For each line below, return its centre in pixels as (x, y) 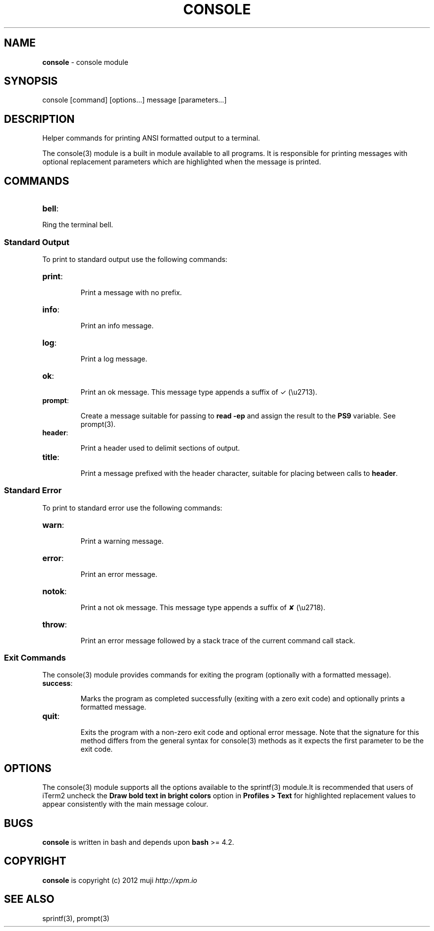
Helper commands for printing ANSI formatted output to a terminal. (151, 138)
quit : (51, 716)
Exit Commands (35, 658)
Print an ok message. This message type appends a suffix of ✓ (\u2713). (199, 392)
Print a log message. (114, 359)
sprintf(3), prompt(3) (76, 918)
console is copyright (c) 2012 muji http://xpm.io (120, 880)
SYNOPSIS (31, 81)
